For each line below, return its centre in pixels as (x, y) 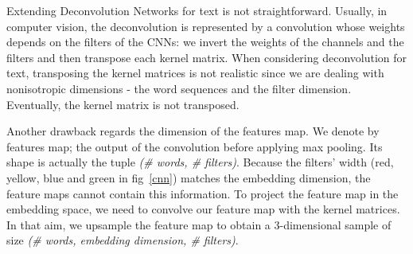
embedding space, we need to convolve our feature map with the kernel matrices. (203, 209)
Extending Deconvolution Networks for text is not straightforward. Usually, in (197, 10)
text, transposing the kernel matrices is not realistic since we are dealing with (195, 73)
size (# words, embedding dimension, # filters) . (123, 240)
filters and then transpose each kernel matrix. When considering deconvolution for (207, 57)
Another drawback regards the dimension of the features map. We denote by (193, 131)
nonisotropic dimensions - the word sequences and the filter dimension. (179, 88)
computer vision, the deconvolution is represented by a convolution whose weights (206, 26)
